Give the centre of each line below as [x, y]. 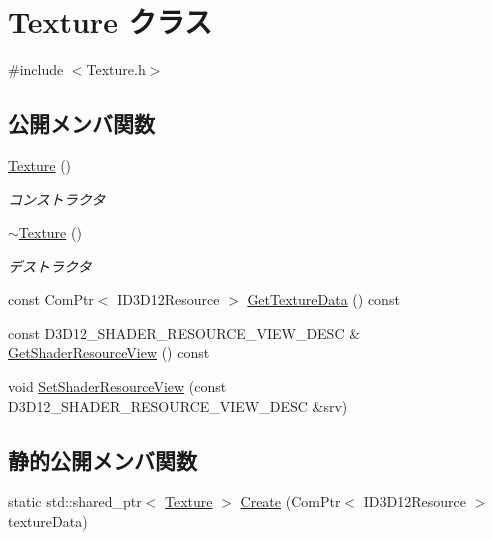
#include [36, 69]
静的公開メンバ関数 [102, 459]
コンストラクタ [57, 198]
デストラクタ [50, 265]
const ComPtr [51, 299]
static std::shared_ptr [75, 501]
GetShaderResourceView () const [109, 352]
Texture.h [116, 69]
